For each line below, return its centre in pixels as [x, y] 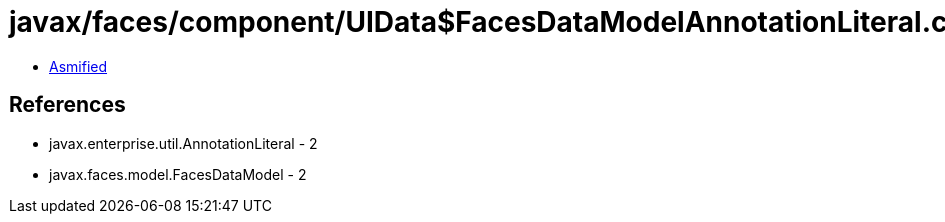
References [67, 105]
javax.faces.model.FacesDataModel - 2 [178, 174]
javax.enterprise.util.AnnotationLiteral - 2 [183, 143]
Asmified [78, 66]
